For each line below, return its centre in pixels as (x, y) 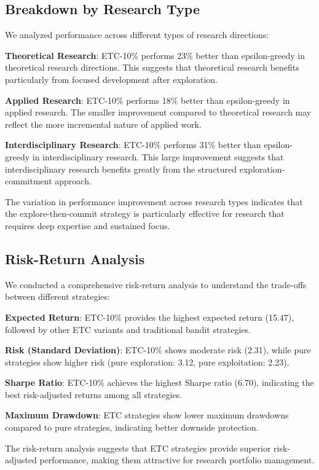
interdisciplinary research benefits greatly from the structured (121, 169)
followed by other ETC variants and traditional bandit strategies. (128, 329)
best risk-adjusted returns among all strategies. (94, 394)
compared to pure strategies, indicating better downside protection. (132, 427)
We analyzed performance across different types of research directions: (137, 35)
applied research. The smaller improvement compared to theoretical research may (158, 112)
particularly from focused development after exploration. (112, 79)
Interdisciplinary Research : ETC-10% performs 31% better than (133, 145)
